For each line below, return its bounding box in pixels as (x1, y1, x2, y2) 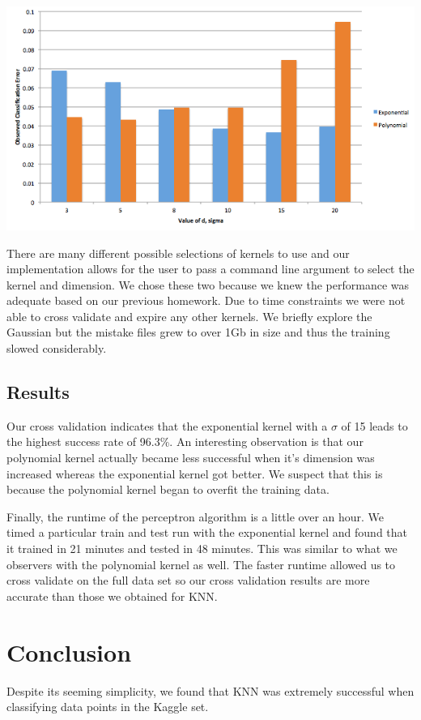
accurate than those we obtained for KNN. (6, 587, 218, 604)
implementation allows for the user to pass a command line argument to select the (6, 260, 415, 277)
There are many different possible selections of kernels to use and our (6, 244, 350, 261)
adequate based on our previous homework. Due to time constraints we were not (6, 292, 406, 309)
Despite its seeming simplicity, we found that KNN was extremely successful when (6, 682, 415, 699)
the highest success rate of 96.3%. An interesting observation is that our (6, 433, 364, 450)
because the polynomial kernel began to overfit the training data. (6, 481, 330, 498)
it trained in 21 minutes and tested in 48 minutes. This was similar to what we (6, 540, 398, 557)
